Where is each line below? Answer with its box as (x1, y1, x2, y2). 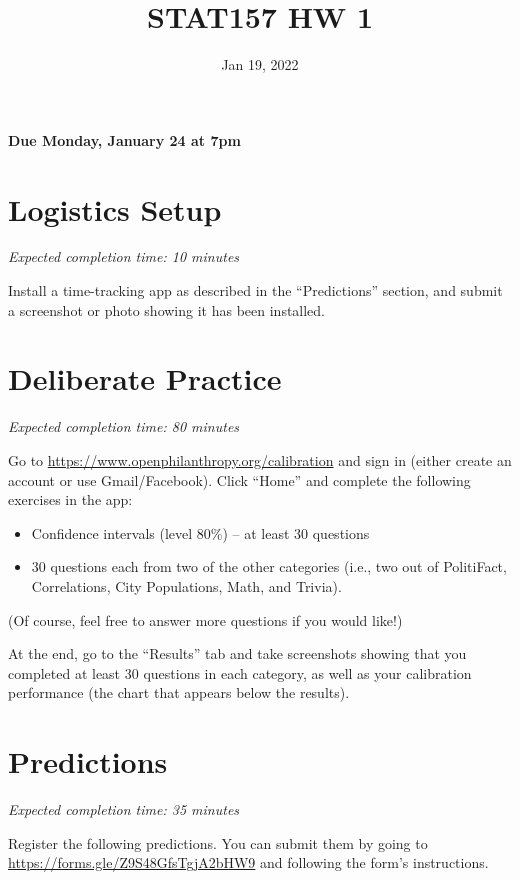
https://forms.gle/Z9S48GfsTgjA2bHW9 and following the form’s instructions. (8, 852, 489, 873)
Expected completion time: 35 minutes (8, 799, 240, 819)
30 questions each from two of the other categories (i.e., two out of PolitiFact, (31, 556, 507, 577)
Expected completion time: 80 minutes (8, 416, 240, 437)
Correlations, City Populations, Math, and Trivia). (31, 575, 342, 596)
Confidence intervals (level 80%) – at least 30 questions (31, 522, 370, 543)
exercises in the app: (8, 489, 133, 510)
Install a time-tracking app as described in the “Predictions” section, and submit (8, 280, 503, 301)
